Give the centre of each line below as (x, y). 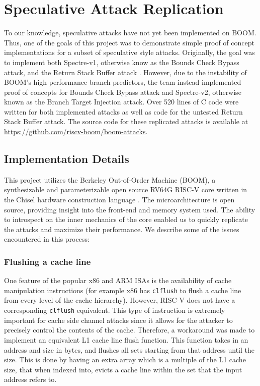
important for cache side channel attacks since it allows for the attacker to (118, 320)
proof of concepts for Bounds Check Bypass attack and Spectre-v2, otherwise (123, 92)
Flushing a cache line (48, 261)
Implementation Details (67, 159)
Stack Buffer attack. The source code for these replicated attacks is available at (126, 121)
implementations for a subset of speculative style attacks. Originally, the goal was (129, 52)
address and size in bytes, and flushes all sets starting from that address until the (129, 349)
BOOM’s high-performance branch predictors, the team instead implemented (123, 82)
